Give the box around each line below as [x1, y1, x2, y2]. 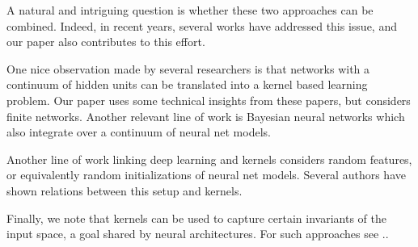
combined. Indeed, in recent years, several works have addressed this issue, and [6, 17, 397, 34]
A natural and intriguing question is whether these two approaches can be [6, 2, 374, 18]
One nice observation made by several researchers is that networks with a [6, 60, 370, 77]
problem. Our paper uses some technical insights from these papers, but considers [6, 91, 411, 108]
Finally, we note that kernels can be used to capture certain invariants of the [6, 209, 386, 226]
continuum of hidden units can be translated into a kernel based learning [6, 76, 368, 93]
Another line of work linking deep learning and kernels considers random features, [6, 150, 412, 167]
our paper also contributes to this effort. [6, 33, 205, 50]
